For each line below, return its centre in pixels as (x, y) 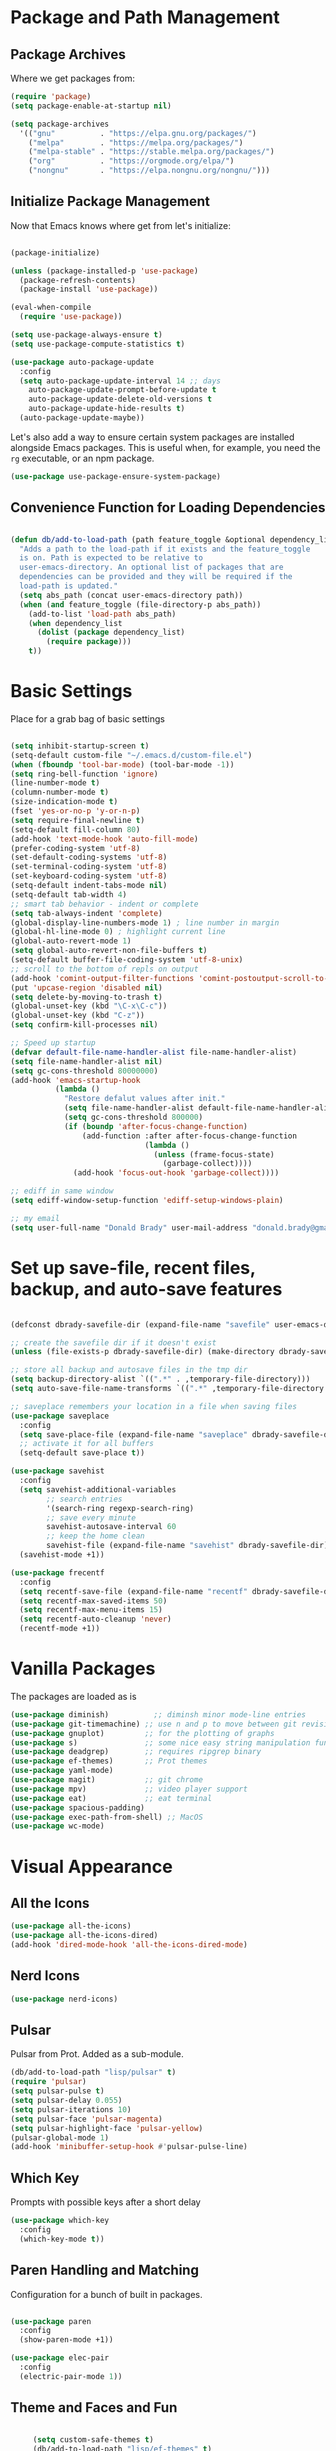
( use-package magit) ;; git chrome (106, 1780)
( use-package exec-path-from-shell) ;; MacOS (106, 1817)
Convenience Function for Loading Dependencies (168, 507)
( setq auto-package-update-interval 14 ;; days (120, 381)
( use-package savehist (57, 1471)
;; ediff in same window (62, 1191)
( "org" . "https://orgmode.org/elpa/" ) (131, 161)
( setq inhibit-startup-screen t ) (80, 746)
